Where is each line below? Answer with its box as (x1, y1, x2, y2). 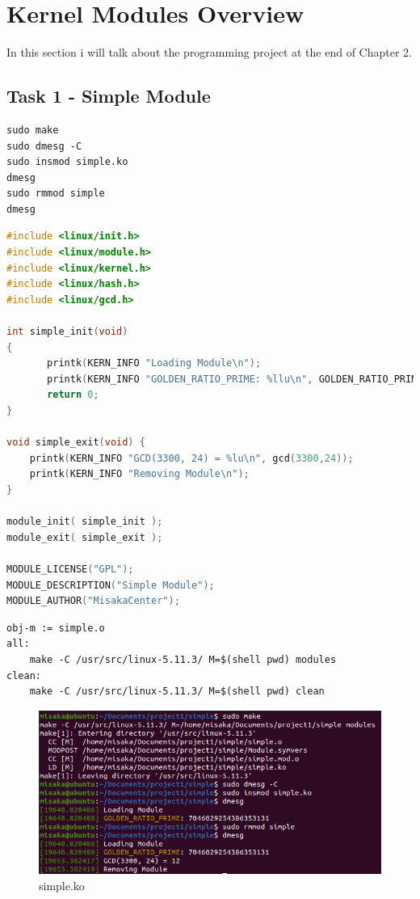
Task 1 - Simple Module (6, 83, 211, 108)
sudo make (6, 124, 59, 136)
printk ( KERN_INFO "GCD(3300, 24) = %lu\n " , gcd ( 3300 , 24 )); (29, 452, 354, 464)
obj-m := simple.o (6, 622, 105, 634)
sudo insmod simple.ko (6, 156, 128, 168)
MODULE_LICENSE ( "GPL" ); (6, 563, 134, 575)
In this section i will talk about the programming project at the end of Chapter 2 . (6, 44, 413, 61)
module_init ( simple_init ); (6, 516, 163, 528)
